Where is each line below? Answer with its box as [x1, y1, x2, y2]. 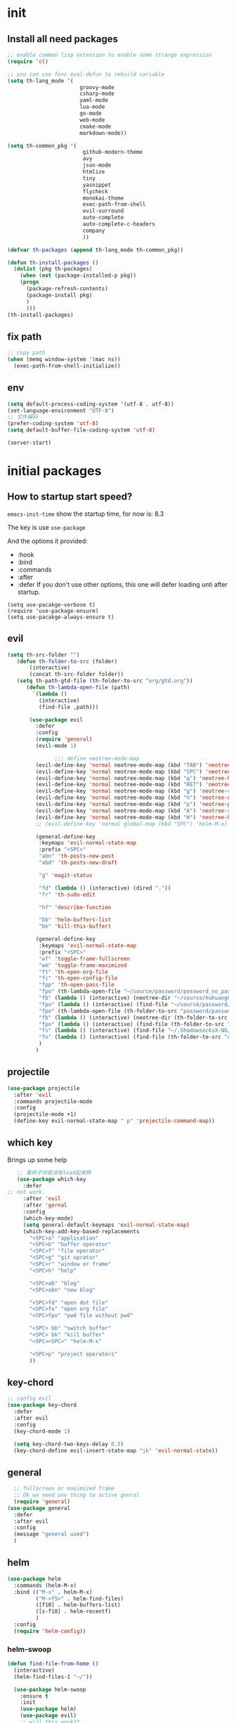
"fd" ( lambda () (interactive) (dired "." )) [38, 884, 171, 892]
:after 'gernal [22, 1202, 68, 1209]
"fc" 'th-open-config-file [38, 975, 118, 982]
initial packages [7, 463, 102, 479]
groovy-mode [79, 84, 114, 91]
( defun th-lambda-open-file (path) [25, 684, 131, 691]
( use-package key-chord [7, 1402, 77, 1409]
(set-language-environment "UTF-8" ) [7, 407, 114, 414]
